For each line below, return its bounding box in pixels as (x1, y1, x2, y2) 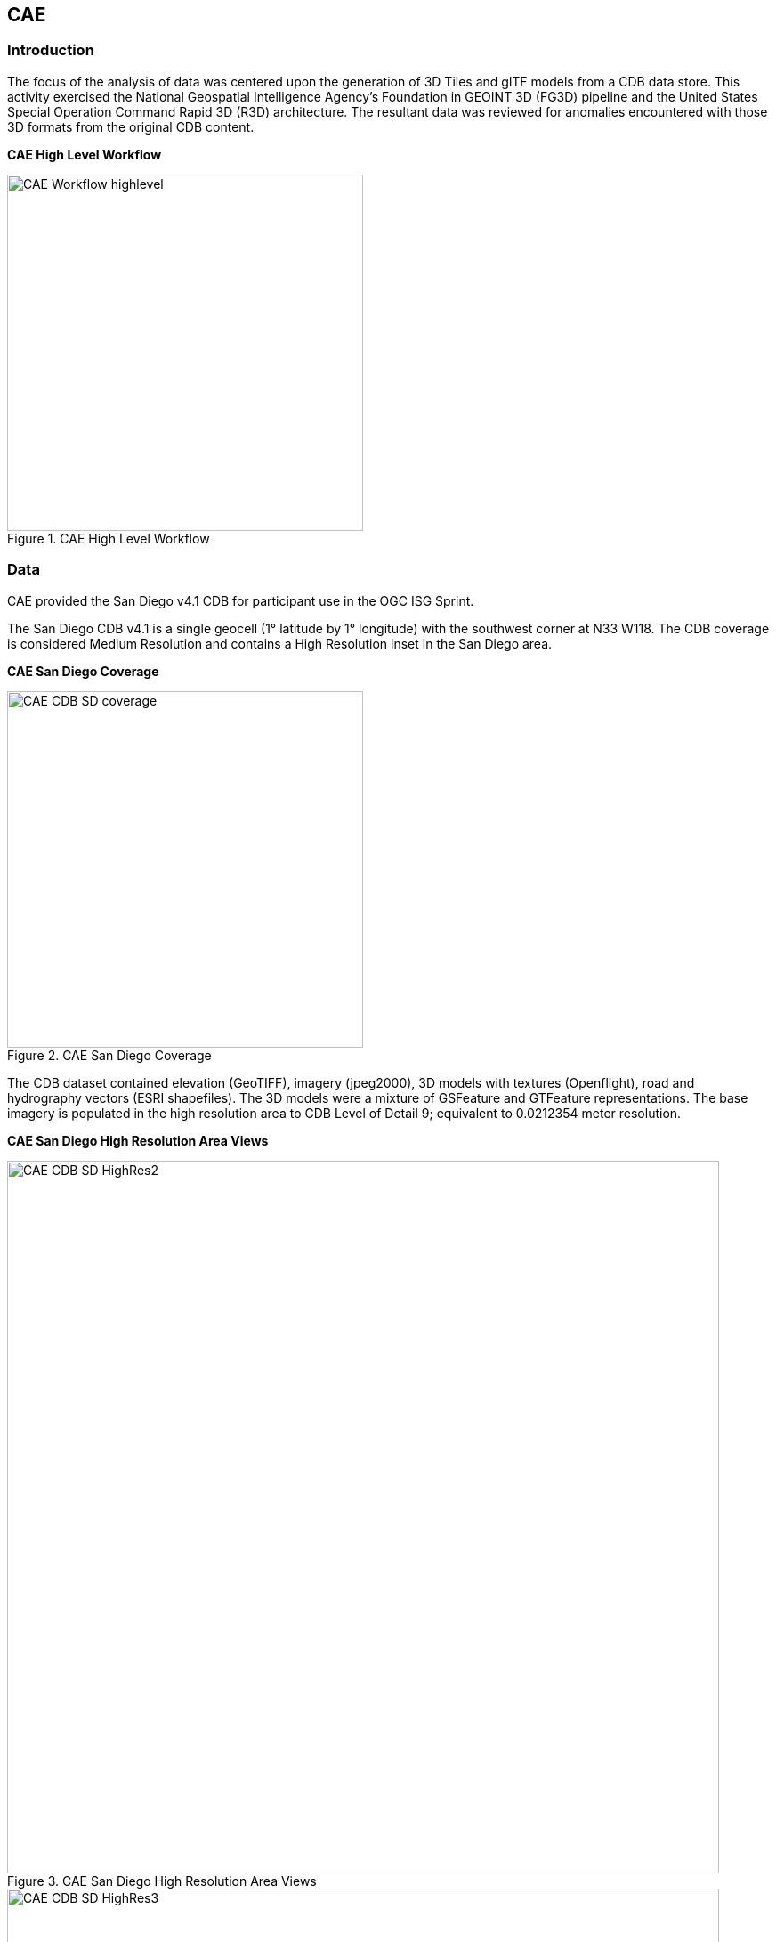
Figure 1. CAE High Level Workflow (7, 530, 210, 546)
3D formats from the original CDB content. (7, 118, 255, 135)
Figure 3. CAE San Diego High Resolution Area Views (7, 1873, 317, 1889)
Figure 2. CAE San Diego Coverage (7, 1047, 212, 1063)
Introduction (7, 41, 94, 60)
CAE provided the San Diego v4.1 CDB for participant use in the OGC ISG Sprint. (7, 592, 474, 608)
